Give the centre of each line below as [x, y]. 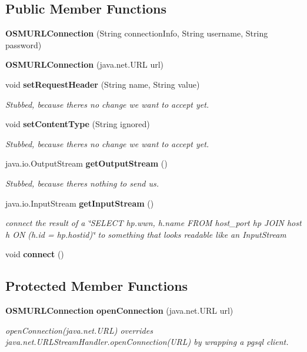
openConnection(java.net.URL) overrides [79, 330]
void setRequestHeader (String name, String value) [103, 84]
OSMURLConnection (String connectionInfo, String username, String [137, 33]
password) [24, 44]
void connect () [35, 254]
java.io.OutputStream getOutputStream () [86, 163]
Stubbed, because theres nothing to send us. [82, 183]
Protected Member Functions [97, 286]
